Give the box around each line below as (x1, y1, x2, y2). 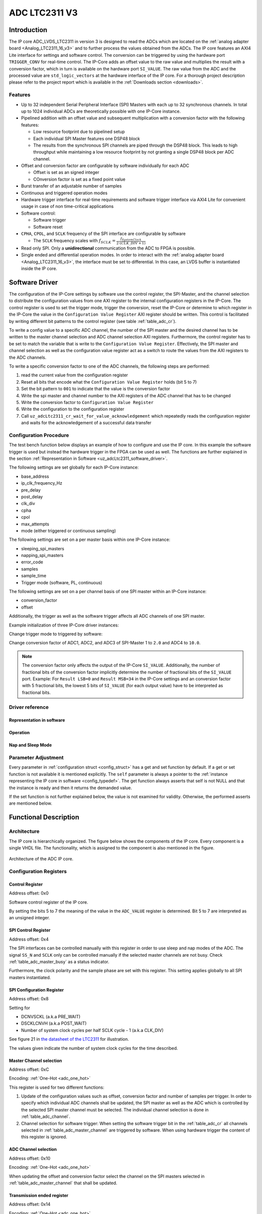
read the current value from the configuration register (21, 372, 128, 378)
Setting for (9, 1005, 30, 1011)
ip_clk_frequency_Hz (21, 480, 63, 486)
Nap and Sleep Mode (9, 742, 52, 748)
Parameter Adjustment (9, 754, 64, 761)
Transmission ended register (9, 1192, 68, 1198)
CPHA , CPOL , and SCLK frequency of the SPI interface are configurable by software (21, 231, 186, 236)
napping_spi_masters (21, 553, 64, 558)
